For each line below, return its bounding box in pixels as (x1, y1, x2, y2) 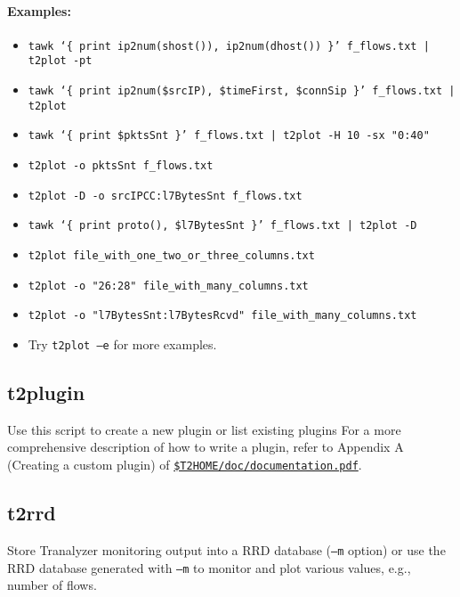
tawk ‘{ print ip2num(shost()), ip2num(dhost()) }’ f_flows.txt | (28, 39, 430, 53)
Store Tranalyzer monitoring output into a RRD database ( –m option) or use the (7, 540, 446, 559)
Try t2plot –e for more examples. (28, 335, 217, 354)
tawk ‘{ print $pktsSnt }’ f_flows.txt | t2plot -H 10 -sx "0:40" (28, 129, 430, 143)
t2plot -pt (28, 54, 93, 68)
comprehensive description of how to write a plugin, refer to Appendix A (7, 438, 404, 456)
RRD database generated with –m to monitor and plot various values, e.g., (7, 558, 411, 577)
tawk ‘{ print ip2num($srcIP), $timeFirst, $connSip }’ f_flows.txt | (28, 85, 456, 98)
